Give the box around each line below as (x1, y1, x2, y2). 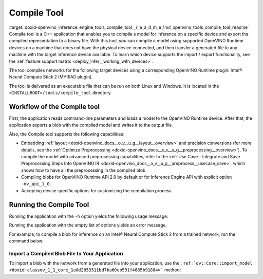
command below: (9, 238, 44, 243)
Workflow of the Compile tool (9, 102, 100, 111)
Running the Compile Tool (9, 200, 89, 209)
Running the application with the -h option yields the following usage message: (9, 213, 168, 219)
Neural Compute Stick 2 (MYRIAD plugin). (9, 74, 93, 80)
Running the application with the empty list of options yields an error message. (9, 222, 167, 228)
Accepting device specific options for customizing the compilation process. (21, 187, 173, 193)
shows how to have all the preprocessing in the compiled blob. (21, 167, 147, 173)
